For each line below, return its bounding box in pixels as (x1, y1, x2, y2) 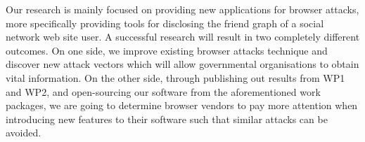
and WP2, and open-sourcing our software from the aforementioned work (6, 84, 321, 99)
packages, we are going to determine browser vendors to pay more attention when (6, 98, 358, 113)
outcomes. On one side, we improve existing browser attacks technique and (6, 43, 328, 57)
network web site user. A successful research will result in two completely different (6, 29, 360, 44)
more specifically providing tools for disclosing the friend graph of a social (6, 15, 324, 30)
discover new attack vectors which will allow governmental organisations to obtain (6, 57, 359, 71)
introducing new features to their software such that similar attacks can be (6, 111, 328, 126)
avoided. (6, 125, 41, 140)
